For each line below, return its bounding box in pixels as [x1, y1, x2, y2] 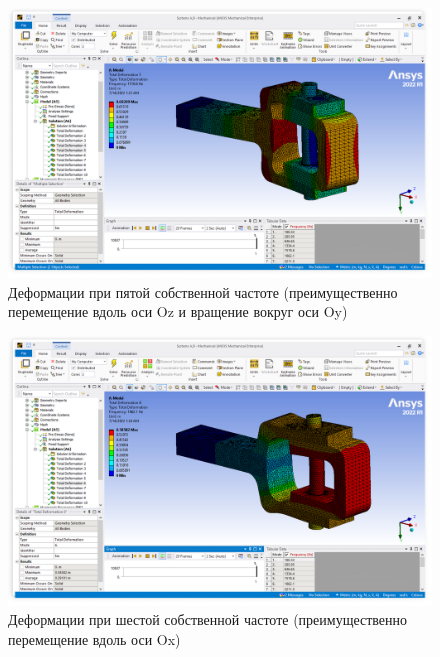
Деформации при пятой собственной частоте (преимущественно [8, 281, 398, 302]
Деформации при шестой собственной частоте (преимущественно [8, 609, 408, 630]
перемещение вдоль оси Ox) [8, 628, 181, 649]
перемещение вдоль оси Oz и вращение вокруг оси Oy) [8, 301, 348, 322]
